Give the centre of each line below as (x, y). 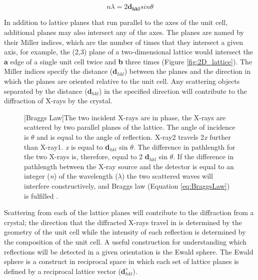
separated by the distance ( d (48, 91)
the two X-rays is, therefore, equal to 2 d (87, 156)
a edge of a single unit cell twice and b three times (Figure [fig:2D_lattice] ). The (128, 61)
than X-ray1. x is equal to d (67, 146)
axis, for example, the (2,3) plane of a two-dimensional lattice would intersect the (129, 52)
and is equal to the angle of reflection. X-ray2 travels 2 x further (134, 137)
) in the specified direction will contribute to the (173, 91)
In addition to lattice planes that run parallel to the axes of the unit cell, (116, 22)
